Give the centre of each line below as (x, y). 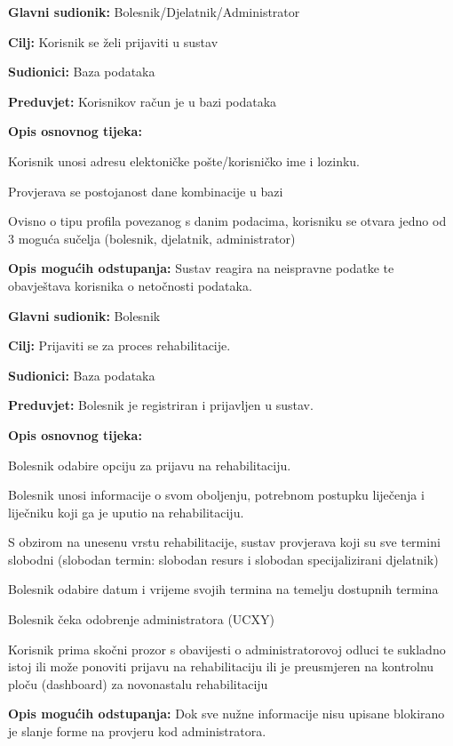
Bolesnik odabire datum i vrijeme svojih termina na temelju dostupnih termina (223, 589)
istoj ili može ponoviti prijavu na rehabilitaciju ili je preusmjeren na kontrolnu (221, 666)
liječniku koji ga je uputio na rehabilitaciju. (126, 512)
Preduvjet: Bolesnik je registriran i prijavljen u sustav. (161, 405)
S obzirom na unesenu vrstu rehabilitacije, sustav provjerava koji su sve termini (224, 542)
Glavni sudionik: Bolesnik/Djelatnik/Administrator (154, 12)
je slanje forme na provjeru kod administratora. (137, 731)
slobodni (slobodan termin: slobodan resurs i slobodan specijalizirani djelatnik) (223, 559)
